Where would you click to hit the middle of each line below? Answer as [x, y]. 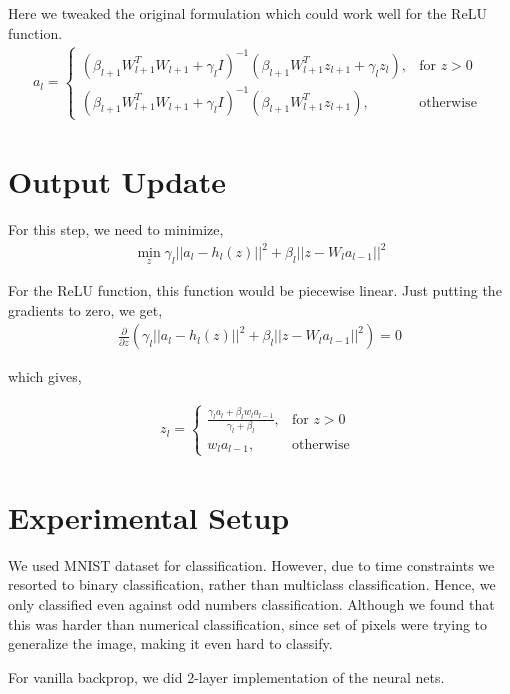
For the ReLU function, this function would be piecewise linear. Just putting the [255, 290]
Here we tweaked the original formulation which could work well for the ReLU [247, 13]
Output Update [117, 180]
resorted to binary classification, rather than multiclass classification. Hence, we [252, 584]
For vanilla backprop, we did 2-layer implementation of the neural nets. [226, 676]
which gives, [45, 376]
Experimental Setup [149, 516]
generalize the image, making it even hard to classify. [170, 643]
